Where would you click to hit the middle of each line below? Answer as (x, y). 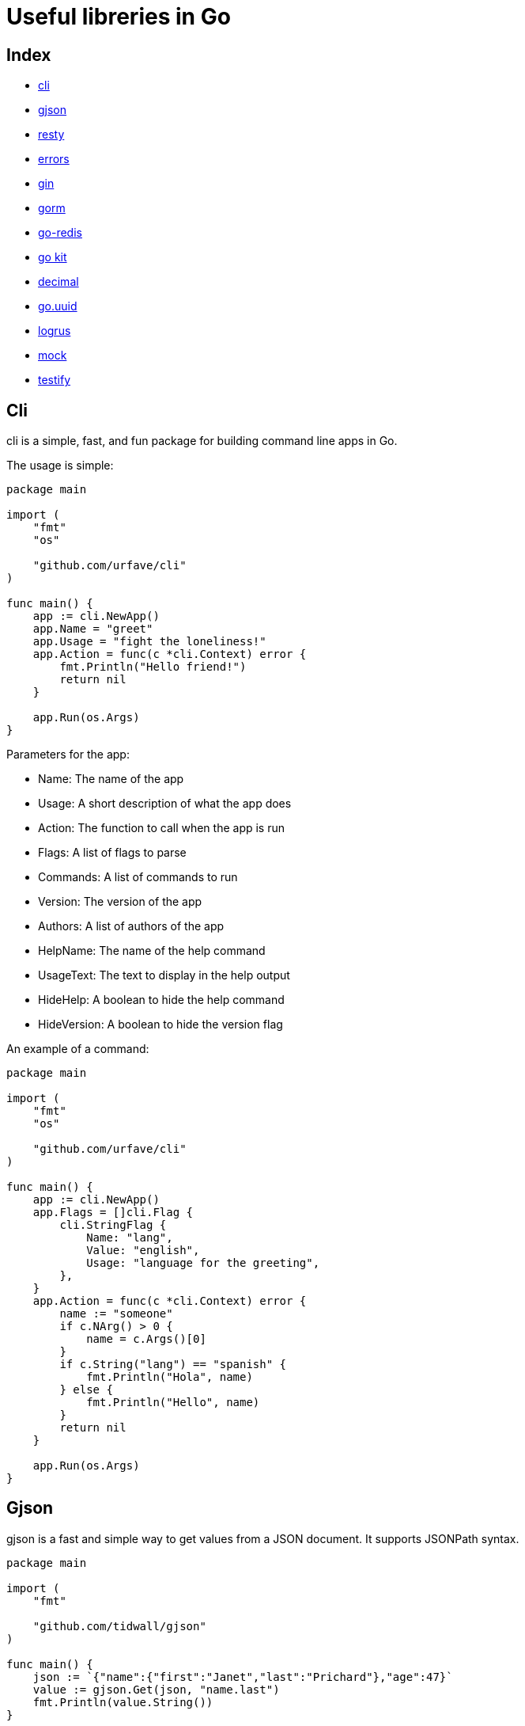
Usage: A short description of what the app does (165, 804)
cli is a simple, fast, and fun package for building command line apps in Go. (202, 441)
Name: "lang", (130, 1238)
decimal (59, 282)
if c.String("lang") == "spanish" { (173, 1365)
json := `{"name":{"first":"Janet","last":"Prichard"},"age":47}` (243, 1677)
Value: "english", (143, 1251)
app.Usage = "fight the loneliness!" (149, 642)
